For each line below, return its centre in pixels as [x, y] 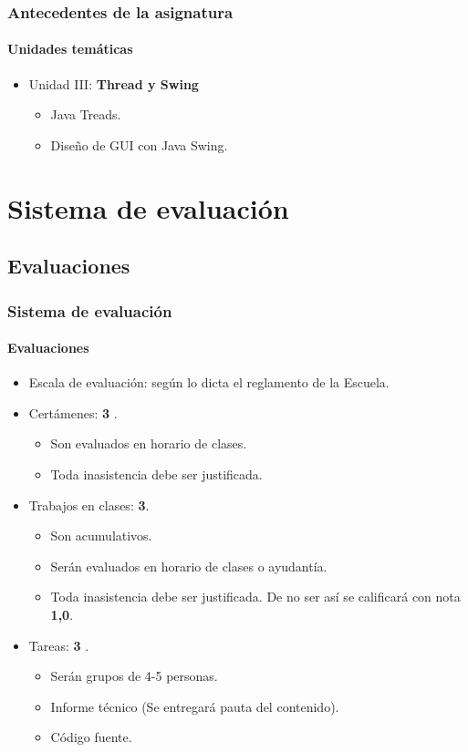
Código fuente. [91, 737]
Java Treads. [86, 114]
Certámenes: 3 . [73, 412]
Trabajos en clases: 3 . [89, 505]
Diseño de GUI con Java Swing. [139, 144]
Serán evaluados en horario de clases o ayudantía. [189, 566]
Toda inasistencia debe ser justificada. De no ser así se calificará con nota [255, 597]
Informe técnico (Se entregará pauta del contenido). [195, 706]
